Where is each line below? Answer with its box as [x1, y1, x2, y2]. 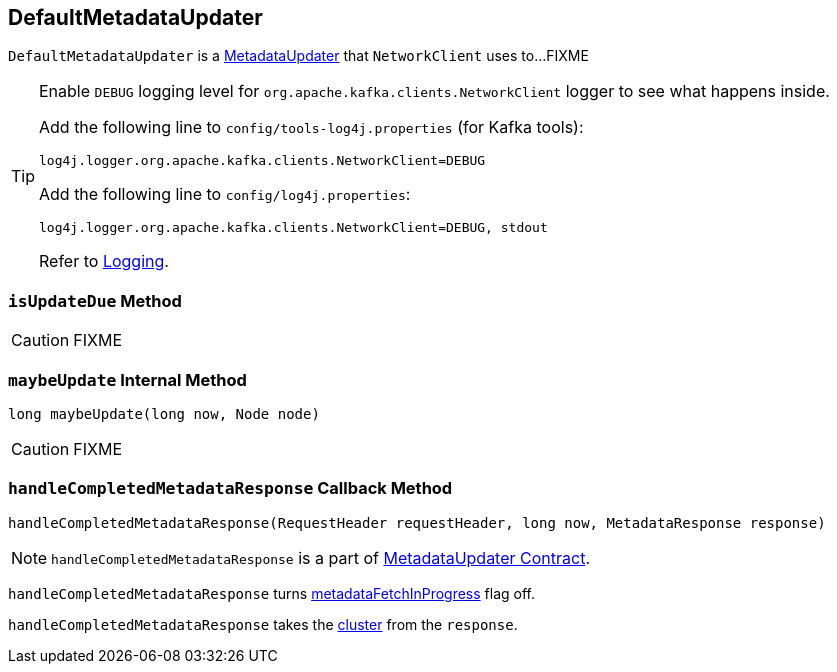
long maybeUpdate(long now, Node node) [8, 405, 320, 422]
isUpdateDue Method [8, 290, 182, 311]
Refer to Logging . [39, 251, 169, 272]
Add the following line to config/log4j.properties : [39, 184, 411, 205]
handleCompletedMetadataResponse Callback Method [8, 478, 453, 499]
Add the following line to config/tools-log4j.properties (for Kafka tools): [39, 117, 584, 138]
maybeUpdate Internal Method [8, 369, 247, 390]
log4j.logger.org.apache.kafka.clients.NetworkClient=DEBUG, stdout [39, 220, 548, 236]
